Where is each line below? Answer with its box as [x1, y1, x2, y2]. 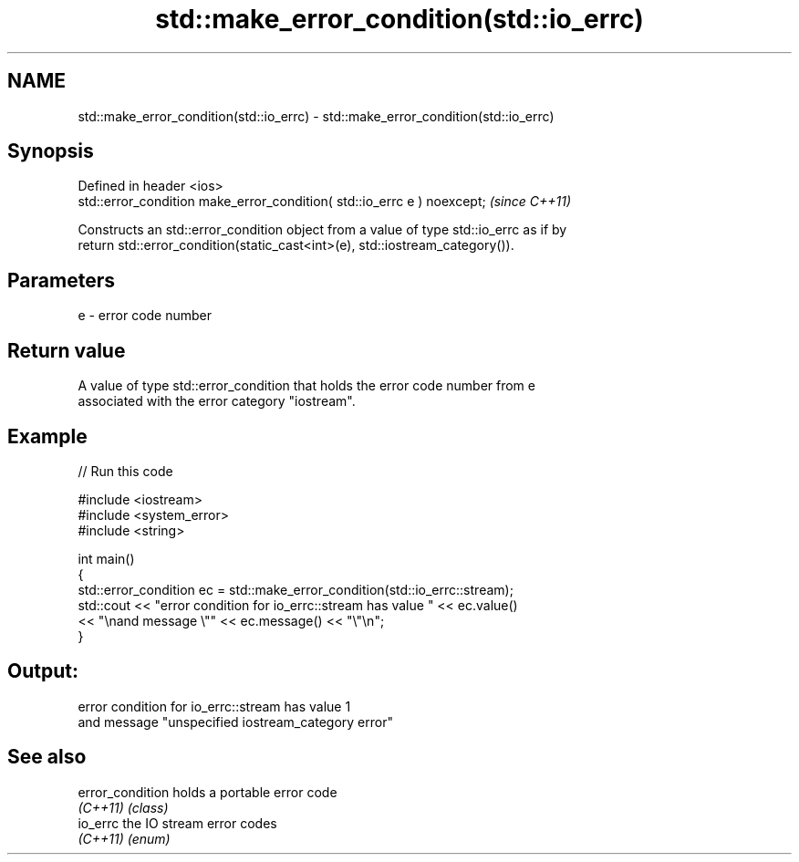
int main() [78, 550, 135, 566]
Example [7, 424, 88, 448]
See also [7, 745, 87, 769]
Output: [7, 659, 78, 683]
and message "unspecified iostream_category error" [78, 713, 393, 730]
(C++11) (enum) [78, 830, 171, 846]
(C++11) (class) [78, 799, 169, 815]
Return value [7, 338, 126, 362]
